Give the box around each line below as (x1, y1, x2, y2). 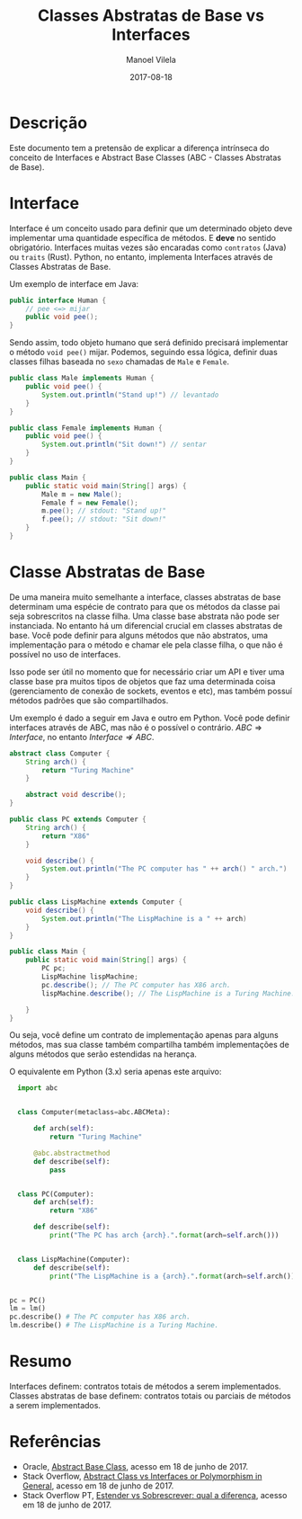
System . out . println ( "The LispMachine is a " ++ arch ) (41, 914, 247, 923)
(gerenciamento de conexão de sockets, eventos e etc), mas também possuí (9, 685, 292, 696)
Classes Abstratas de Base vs (37, 5, 265, 26)
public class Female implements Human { (9, 424, 164, 433)
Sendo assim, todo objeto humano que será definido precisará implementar (9, 337, 289, 348)
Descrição (9, 112, 88, 133)
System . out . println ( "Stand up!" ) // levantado (41, 390, 219, 399)
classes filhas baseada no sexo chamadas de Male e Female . (9, 356, 230, 367)
